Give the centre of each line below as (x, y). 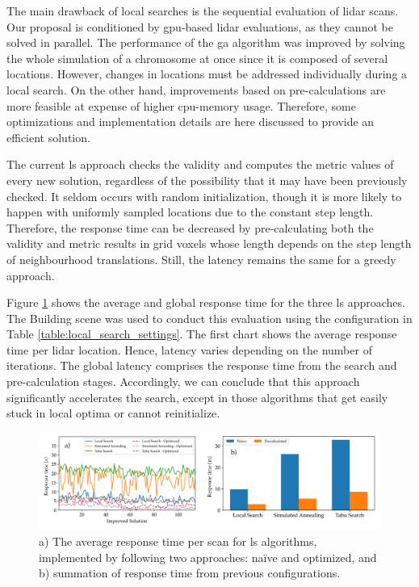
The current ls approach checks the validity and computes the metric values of (200, 164)
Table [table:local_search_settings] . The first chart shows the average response (202, 334)
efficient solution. (48, 137)
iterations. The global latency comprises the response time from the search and (202, 365)
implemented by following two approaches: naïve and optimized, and (208, 557)
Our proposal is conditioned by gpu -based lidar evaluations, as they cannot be (200, 26)
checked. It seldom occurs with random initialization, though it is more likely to (204, 196)
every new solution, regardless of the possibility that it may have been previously (207, 180)
